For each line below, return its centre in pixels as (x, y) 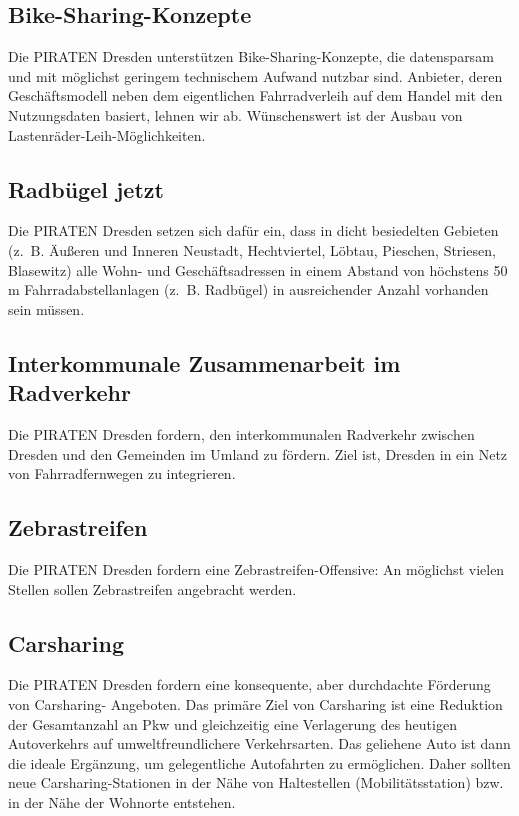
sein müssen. (46, 308)
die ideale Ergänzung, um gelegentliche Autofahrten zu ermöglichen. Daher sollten (259, 762)
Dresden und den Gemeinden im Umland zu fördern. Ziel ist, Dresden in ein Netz (258, 453)
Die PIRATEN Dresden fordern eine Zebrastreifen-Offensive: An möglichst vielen (256, 568)
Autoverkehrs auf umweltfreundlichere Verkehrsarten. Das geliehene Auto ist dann (259, 743)
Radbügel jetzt (86, 188)
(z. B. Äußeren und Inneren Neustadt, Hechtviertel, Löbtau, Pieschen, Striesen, (252, 249)
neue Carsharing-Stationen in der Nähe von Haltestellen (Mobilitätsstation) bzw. (256, 782)
